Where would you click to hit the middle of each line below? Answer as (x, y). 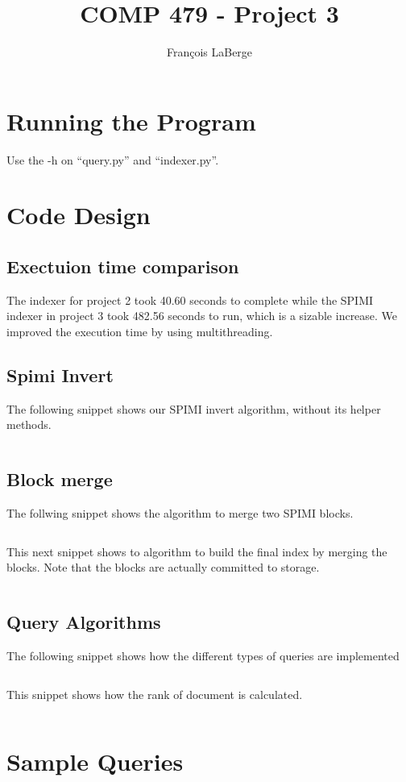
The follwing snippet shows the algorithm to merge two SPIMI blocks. (180, 513)
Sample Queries (95, 761)
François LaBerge (209, 52)
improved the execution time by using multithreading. (140, 332)
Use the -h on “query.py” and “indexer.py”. (113, 159)
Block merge (60, 479)
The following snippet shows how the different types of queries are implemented (203, 656)
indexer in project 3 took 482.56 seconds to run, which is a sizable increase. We (202, 316)
